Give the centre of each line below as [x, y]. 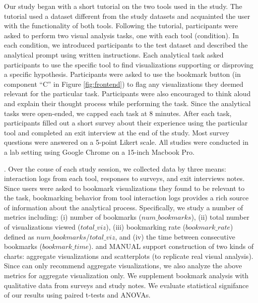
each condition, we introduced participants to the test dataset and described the [126, 45]
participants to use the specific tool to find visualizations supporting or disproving [129, 64]
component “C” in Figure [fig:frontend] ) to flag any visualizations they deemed [124, 84]
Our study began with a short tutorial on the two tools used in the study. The [123, 6]
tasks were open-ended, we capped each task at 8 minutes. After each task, [118, 113]
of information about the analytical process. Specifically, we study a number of [124, 207]
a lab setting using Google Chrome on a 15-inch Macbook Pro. [99, 151]
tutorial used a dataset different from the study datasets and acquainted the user [127, 16]
